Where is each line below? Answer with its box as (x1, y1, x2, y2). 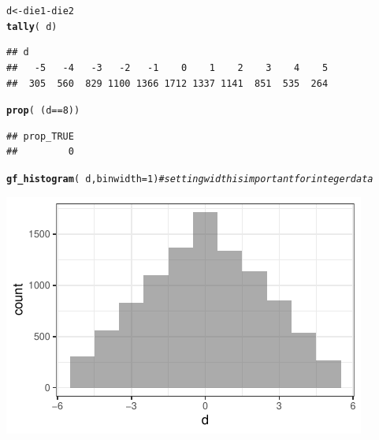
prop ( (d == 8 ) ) (6, 105, 80, 117)
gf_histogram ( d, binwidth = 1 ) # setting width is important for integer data (6, 173, 373, 185)
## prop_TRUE (6, 130, 74, 142)
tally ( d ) (6, 21, 58, 32)
